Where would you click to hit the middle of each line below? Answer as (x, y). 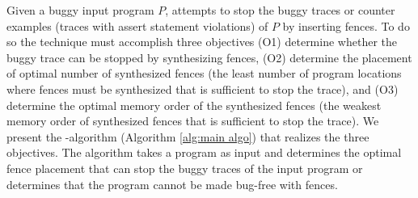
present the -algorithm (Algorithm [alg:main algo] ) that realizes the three (188, 136)
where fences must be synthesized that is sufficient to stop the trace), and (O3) (203, 88)
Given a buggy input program (80, 10)
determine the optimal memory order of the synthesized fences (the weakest (194, 105)
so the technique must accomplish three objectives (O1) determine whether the (202, 42)
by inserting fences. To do (346, 25)
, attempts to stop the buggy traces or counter (280, 10)
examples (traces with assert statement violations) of (137, 25)
